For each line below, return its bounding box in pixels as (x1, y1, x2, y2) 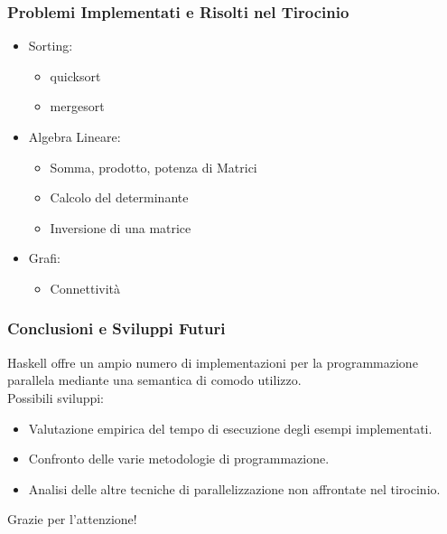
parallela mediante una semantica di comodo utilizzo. (7, 370, 302, 389)
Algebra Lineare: (28, 127, 121, 145)
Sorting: (28, 36, 73, 55)
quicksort (50, 66, 101, 85)
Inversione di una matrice (50, 218, 191, 237)
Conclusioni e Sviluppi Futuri (7, 317, 226, 340)
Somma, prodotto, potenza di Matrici (50, 157, 257, 176)
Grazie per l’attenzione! (7, 510, 137, 529)
